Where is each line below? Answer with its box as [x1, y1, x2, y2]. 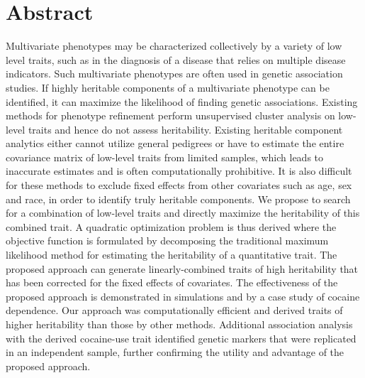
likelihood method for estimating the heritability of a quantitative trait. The [6, 247, 337, 262]
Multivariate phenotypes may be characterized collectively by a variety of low [6, 38, 342, 53]
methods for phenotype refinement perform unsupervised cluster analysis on [6, 108, 335, 123]
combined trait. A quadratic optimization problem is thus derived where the [6, 219, 337, 234]
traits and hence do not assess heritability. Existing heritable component [28, 121, 343, 136]
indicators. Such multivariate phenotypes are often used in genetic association [6, 66, 343, 81]
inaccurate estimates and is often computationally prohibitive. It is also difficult [6, 163, 352, 178]
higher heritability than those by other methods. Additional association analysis [6, 317, 353, 331]
